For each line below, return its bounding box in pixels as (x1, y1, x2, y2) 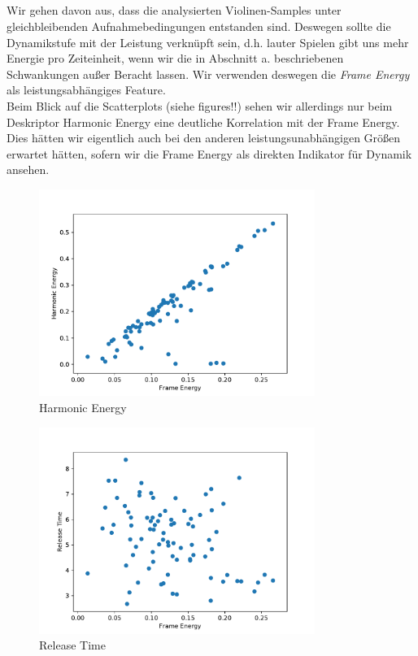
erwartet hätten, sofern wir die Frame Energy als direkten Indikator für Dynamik (7, 145, 412, 162)
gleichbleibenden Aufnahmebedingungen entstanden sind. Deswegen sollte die (7, 17, 391, 34)
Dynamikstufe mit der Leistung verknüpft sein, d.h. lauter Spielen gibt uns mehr (7, 33, 409, 50)
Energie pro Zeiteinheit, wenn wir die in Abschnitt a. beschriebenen (7, 50, 344, 67)
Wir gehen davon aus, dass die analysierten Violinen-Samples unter (7, 2, 342, 19)
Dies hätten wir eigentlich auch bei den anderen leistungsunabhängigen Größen (7, 129, 401, 146)
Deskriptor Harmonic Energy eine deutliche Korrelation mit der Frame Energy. (7, 113, 400, 130)
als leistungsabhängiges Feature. (7, 81, 166, 98)
